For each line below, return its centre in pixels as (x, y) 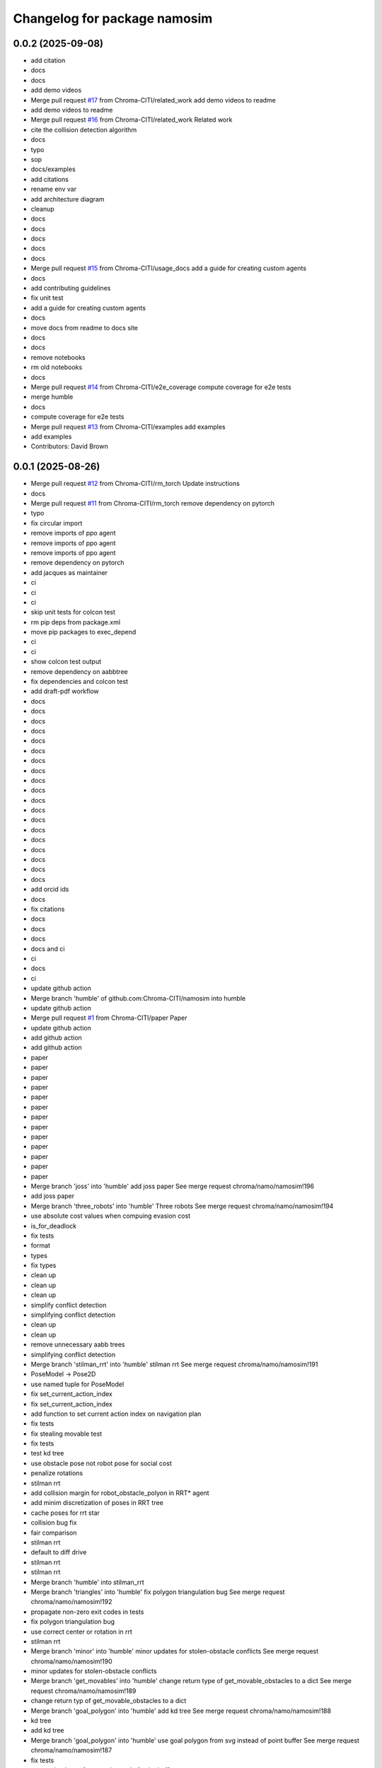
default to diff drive (59, 1552)
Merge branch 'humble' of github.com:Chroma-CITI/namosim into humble (138, 998)
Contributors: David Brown (70, 446)
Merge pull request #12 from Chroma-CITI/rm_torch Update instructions (135, 484)
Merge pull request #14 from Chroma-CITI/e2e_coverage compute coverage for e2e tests (161, 387)
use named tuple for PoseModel (77, 1384)
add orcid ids (50, 889)
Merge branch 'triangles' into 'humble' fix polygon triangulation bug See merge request (158, 1592)
